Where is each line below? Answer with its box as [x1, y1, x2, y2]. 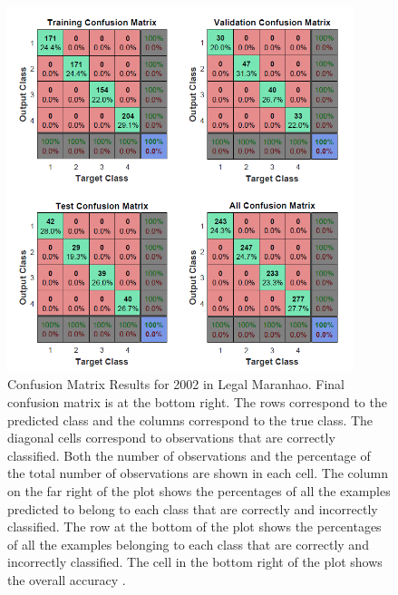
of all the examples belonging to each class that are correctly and [7, 534, 369, 553]
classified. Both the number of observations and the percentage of [7, 445, 371, 464]
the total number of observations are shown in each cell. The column [7, 463, 388, 483]
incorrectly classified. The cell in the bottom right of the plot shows [7, 552, 383, 571]
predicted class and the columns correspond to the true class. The [7, 410, 374, 429]
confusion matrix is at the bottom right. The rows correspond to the [7, 392, 387, 411]
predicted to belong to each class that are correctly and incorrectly [7, 499, 378, 518]
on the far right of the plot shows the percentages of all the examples [7, 481, 391, 500]
